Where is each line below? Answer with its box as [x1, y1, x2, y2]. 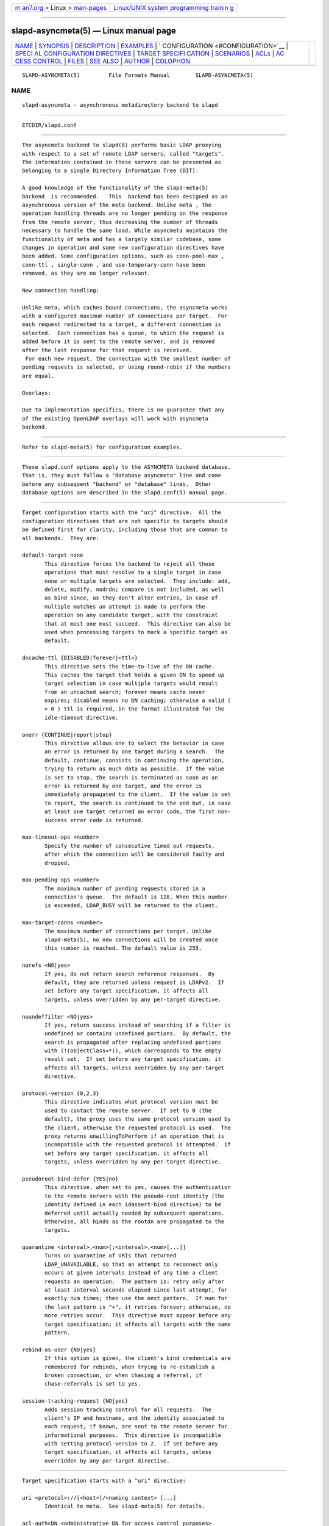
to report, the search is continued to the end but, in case [44, 800, 231, 806]
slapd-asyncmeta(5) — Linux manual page [11, 26, 177, 36]
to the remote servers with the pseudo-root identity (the [44, 1192, 225, 1199]
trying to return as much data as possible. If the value [44, 765, 225, 772]
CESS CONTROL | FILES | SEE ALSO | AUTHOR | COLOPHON [15, 57, 191, 65]
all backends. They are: [22, 535, 100, 541]
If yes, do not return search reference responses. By [44, 971, 215, 977]
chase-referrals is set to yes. [44, 1380, 141, 1387]
